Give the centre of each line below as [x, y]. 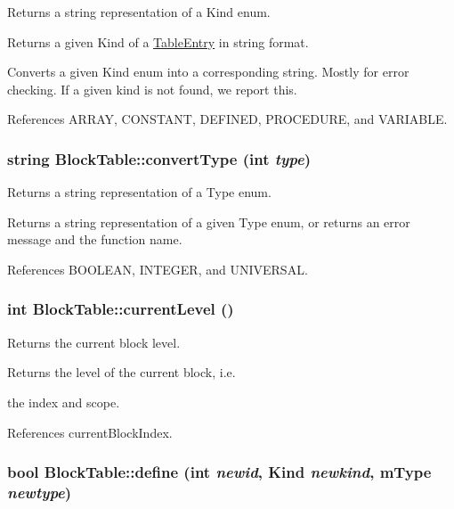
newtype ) [40, 492]
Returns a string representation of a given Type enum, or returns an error [209, 222]
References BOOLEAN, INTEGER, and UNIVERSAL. [158, 269]
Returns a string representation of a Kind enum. [139, 12]
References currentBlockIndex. [90, 432]
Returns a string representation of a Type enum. [139, 192]
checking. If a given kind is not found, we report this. [152, 89]
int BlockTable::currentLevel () [121, 309]
